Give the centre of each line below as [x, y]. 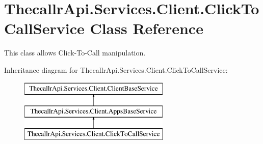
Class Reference [147, 28]
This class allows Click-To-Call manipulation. [75, 53]
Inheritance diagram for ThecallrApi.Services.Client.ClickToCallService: [116, 69]
